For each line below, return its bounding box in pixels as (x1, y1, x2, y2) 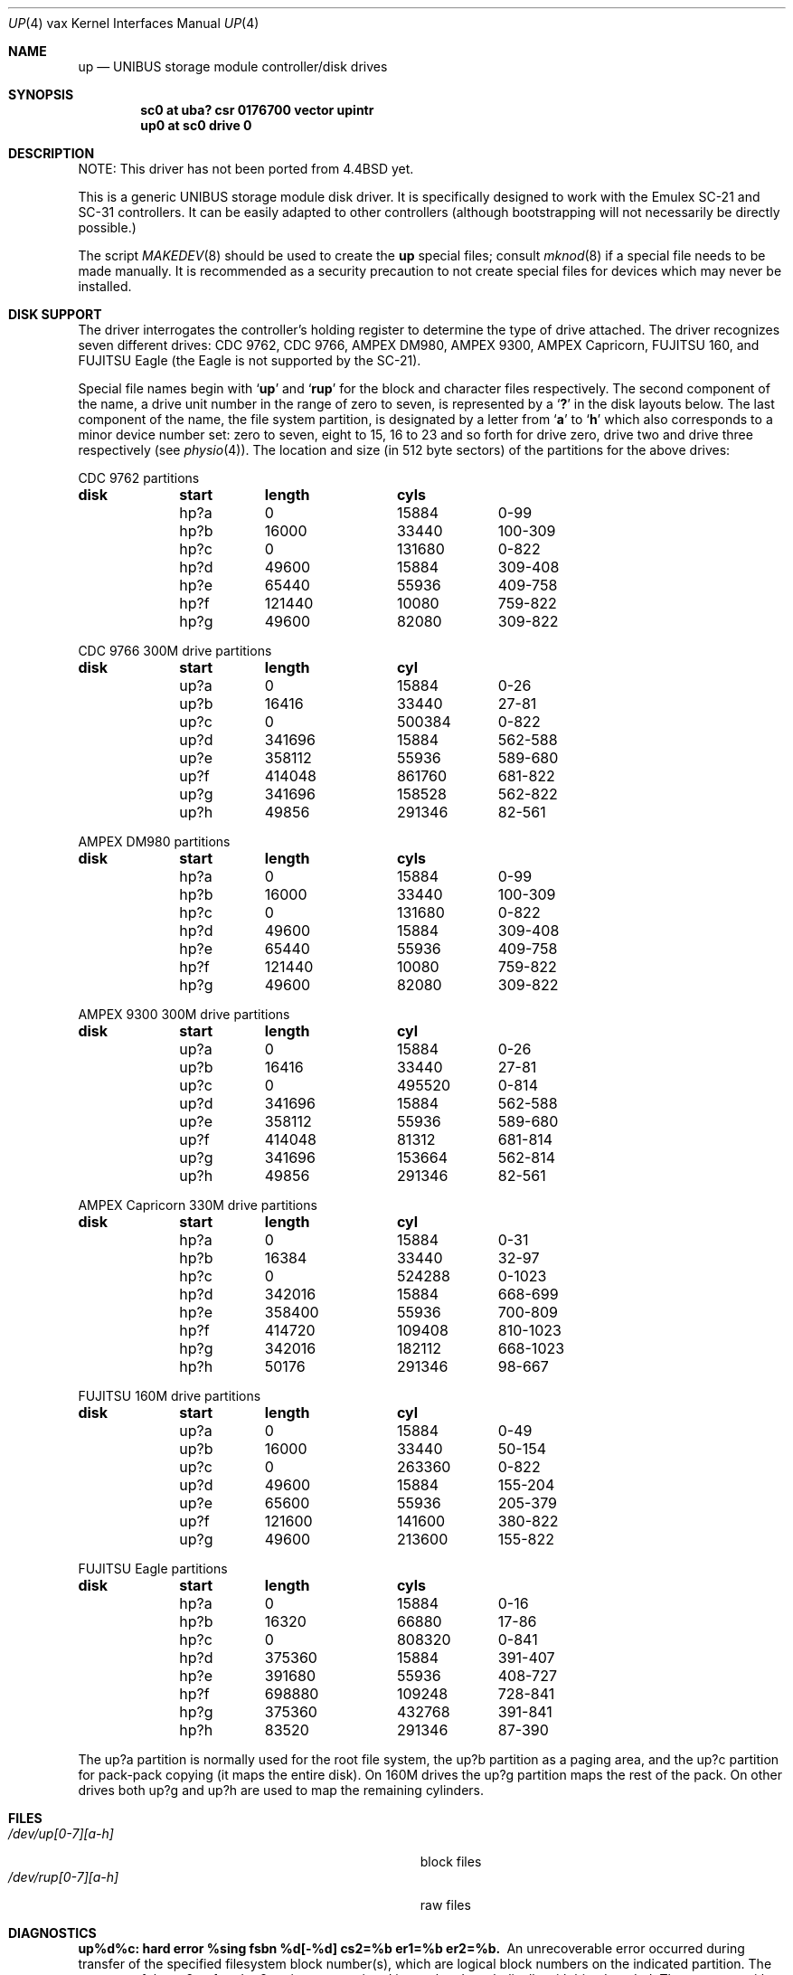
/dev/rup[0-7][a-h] (8, 1869, 119, 1885)
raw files (420, 1897, 471, 1913)
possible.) (78, 220, 137, 235)
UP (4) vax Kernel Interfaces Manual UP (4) (8, 15, 260, 31)
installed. (78, 279, 132, 294)
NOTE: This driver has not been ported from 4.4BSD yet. (78, 161, 414, 176)
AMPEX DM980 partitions (78, 834, 231, 849)
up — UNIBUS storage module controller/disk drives (78, 59, 388, 74)
